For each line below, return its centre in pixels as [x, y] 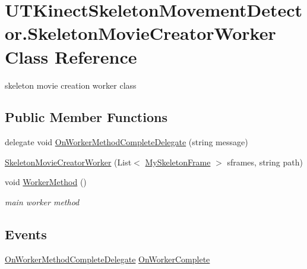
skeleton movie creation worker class [71, 85]
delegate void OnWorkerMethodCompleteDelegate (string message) [126, 142]
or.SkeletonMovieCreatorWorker [140, 33]
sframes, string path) [265, 162]
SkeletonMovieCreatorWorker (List [68, 162]
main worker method [42, 202]
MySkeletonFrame [178, 162]
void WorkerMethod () [46, 182]
